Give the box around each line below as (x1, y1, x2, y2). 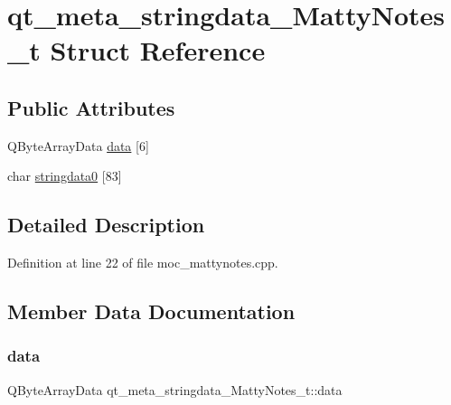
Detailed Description (7, 211, 205, 239)
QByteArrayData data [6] (7, 136, 149, 155)
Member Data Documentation (7, 297, 296, 325)
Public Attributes (7, 93, 175, 121)
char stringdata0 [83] (7, 166, 122, 185)
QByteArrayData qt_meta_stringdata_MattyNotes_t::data (7, 380, 343, 399)
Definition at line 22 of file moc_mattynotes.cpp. (7, 253, 278, 272)
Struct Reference (50, 32, 266, 69)
